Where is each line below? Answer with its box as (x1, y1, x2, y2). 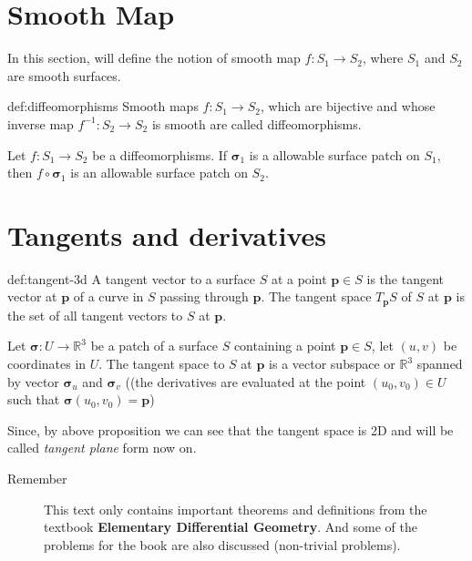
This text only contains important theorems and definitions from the (44, 499, 427, 518)
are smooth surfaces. (7, 66, 121, 85)
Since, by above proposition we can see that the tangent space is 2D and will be (7, 420, 454, 439)
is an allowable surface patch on (70, 163, 248, 182)
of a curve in (73, 287, 144, 306)
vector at (7, 287, 57, 306)
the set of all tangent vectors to (7, 305, 183, 324)
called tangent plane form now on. (7, 438, 197, 457)
